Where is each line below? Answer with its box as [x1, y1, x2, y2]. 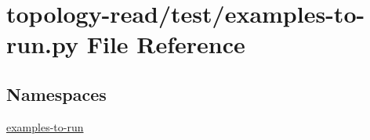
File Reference [86, 28, 245, 60]
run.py [6, 28, 78, 60]
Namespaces [6, 81, 107, 106]
